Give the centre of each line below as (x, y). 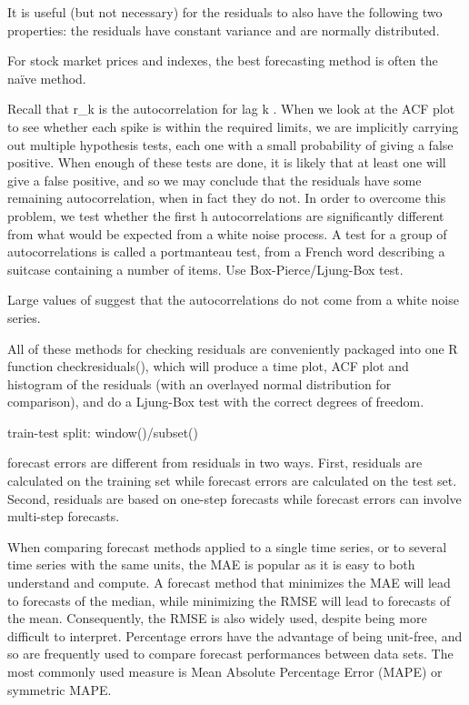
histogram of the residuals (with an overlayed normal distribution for (200, 383)
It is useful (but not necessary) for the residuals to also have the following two (225, 12)
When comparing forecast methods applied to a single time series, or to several (227, 546)
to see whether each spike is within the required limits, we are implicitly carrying (233, 126)
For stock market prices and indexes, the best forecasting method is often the (223, 60)
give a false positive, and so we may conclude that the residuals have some (215, 180)
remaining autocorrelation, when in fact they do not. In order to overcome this (227, 198)
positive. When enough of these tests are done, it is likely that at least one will (227, 162)
